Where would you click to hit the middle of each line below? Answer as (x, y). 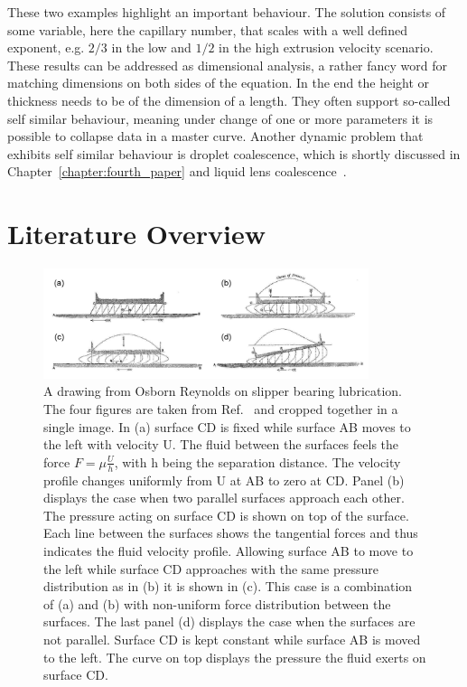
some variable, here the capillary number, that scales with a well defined (207, 29)
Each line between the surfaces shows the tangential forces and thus (231, 533)
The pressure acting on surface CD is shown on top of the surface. (226, 515)
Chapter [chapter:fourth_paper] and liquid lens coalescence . (177, 171)
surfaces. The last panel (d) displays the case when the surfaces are (229, 621)
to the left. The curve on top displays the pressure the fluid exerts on (235, 657)
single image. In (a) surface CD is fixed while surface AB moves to (227, 426)
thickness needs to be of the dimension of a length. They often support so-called (229, 100)
